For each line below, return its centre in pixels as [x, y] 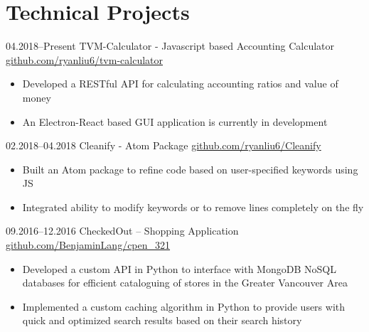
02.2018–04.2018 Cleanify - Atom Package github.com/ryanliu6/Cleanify [164, 145]
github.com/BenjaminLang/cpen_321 [88, 245]
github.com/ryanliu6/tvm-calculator [85, 59]
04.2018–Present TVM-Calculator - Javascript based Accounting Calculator [170, 46]
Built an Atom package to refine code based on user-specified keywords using [190, 169]
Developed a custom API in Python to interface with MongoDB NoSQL [179, 268]
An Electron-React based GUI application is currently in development [175, 121]
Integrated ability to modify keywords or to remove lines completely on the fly [193, 207]
